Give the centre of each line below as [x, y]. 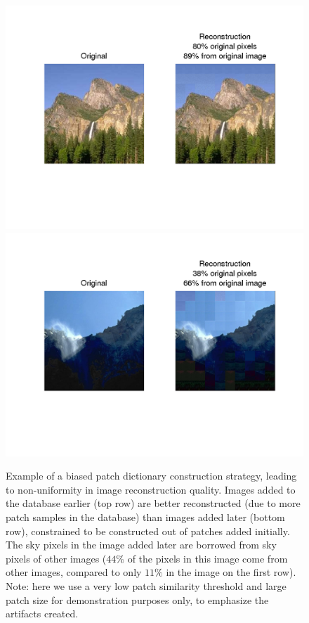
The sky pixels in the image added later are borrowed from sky [141, 545]
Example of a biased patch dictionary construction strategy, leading [151, 476]
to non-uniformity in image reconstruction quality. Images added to [151, 489]
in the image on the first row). [231, 572]
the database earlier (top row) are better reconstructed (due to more [153, 503]
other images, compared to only [74, 572]
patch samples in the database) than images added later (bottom [145, 516]
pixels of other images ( [56, 558]
